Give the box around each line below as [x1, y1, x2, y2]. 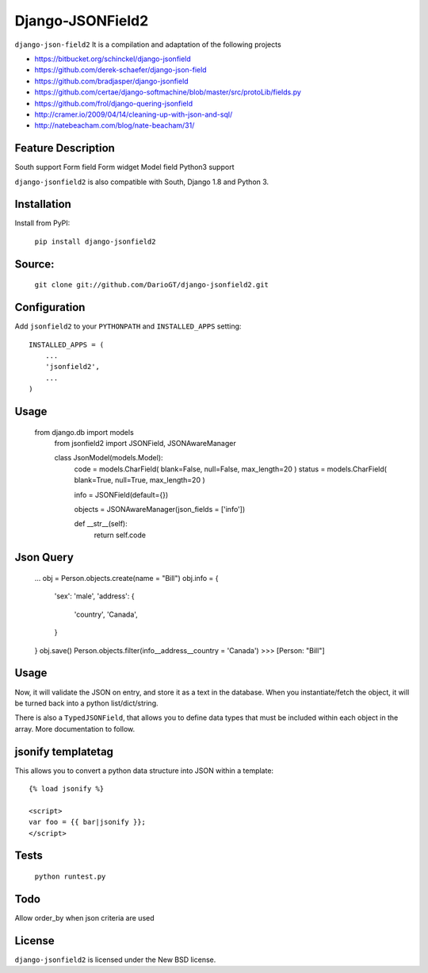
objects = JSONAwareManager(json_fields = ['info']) [74, 504, 246, 513]
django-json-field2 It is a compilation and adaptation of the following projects [14, 40, 281, 49]
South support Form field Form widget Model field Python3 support [14, 163, 235, 172]
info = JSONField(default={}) [74, 490, 169, 499]
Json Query [14, 551, 75, 564]
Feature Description [14, 141, 115, 155]
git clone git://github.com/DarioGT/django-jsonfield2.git [34, 280, 269, 290]
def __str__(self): [74, 519, 128, 529]
